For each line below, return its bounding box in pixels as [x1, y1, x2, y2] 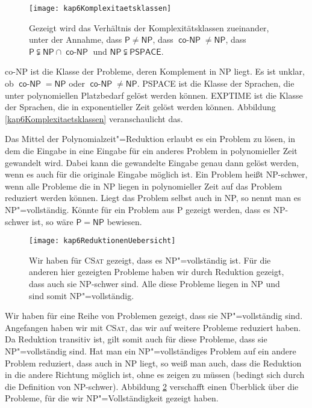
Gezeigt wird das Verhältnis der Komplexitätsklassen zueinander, [29, 21, 269, 34]
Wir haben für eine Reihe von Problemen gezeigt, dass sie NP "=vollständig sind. [5, 309, 303, 322]
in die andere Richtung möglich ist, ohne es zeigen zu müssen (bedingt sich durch [5, 368, 305, 381]
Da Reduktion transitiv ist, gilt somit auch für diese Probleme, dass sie [5, 333, 267, 345]
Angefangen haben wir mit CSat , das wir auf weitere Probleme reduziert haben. [5, 321, 301, 333]
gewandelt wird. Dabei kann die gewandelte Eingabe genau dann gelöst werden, [5, 156, 299, 168]
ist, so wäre [31, 215, 73, 227]
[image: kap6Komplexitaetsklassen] [29, 4, 172, 13]
